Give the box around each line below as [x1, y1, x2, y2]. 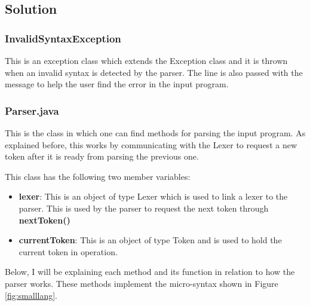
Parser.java [5, 103, 59, 118]
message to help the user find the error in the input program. [5, 78, 229, 90]
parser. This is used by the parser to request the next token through [19, 201, 269, 214]
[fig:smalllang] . [5, 289, 58, 301]
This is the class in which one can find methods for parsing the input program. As [5, 127, 306, 139]
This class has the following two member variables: [5, 170, 191, 182]
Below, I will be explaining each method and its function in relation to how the [5, 265, 295, 278]
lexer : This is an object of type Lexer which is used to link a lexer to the [19, 190, 288, 203]
